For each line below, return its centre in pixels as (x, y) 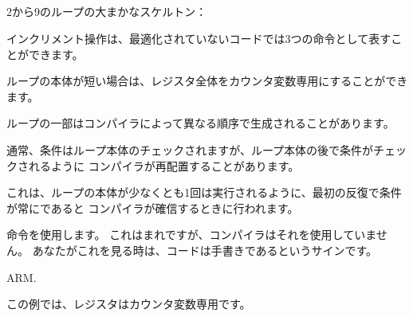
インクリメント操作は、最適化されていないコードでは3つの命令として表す (199, 38)
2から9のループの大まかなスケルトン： (107, 12)
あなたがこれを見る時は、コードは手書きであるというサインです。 (205, 250)
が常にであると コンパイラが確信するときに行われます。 (153, 207)
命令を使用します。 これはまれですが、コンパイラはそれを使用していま (191, 235)
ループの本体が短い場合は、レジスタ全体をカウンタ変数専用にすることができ (207, 81)
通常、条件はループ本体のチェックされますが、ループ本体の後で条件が (190, 149)
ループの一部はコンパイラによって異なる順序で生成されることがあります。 (201, 123)
